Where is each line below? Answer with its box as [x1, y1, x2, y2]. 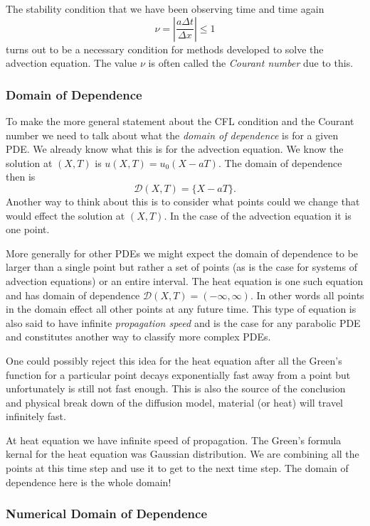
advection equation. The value [6, 55, 137, 70]
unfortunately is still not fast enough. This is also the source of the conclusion [6, 381, 346, 396]
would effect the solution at [6, 208, 125, 222]
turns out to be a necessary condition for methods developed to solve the [6, 41, 324, 56]
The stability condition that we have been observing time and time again [6, 1, 324, 16]
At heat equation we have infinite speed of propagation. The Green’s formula [6, 432, 342, 447]
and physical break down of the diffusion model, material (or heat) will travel [6, 394, 343, 409]
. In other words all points [250, 287, 364, 302]
